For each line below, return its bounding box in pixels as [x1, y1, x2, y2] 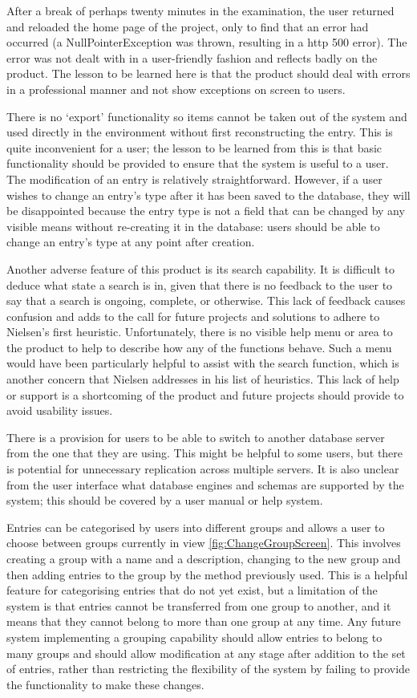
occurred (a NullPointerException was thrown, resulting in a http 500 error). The [6, 34, 407, 51]
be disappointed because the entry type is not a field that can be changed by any [6, 202, 405, 219]
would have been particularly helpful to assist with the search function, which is [6, 355, 399, 371]
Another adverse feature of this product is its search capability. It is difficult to [6, 260, 395, 277]
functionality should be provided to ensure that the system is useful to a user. [6, 155, 389, 172]
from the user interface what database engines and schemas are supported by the [6, 476, 404, 493]
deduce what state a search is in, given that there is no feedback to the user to [6, 276, 393, 293]
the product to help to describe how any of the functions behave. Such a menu [6, 339, 392, 355]
